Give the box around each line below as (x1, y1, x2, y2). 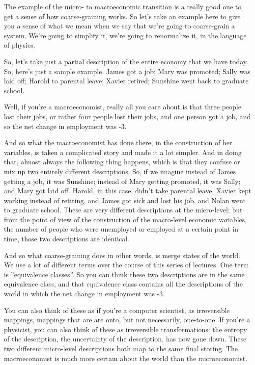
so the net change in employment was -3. (4, 121, 127, 131)
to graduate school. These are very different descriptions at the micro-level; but (4, 205, 243, 215)
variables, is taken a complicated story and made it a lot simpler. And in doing (4, 147, 242, 157)
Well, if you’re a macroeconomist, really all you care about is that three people (4, 102, 241, 112)
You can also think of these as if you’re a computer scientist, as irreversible (4, 305, 230, 315)
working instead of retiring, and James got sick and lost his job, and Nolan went (4, 195, 246, 205)
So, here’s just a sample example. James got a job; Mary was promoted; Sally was (4, 66, 251, 76)
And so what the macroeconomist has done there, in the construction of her (4, 137, 232, 148)
